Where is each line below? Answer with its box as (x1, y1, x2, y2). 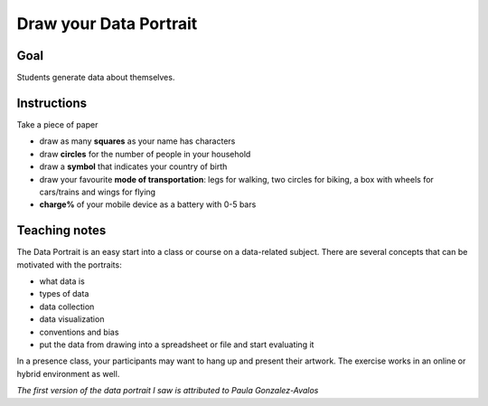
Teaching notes (16, 222, 107, 239)
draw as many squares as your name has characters (39, 136, 236, 146)
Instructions (16, 95, 88, 110)
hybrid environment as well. (16, 368, 120, 379)
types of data (39, 288, 89, 299)
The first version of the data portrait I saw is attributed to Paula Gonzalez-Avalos (16, 385, 319, 396)
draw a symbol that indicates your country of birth (39, 161, 228, 172)
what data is (39, 276, 85, 287)
